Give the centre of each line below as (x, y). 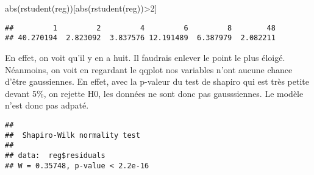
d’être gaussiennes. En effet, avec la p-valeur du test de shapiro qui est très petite (157, 81)
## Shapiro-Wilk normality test (73, 135)
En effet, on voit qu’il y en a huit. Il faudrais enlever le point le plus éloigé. (145, 57)
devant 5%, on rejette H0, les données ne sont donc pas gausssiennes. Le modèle (154, 93)
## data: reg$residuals (55, 155)
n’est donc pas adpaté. (47, 105)
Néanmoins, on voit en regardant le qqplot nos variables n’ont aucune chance (149, 69)
